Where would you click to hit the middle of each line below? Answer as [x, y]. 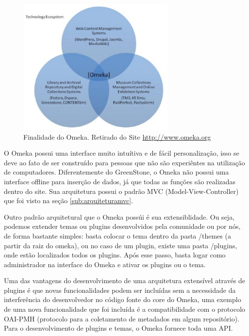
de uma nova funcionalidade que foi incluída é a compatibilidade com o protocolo [125, 309]
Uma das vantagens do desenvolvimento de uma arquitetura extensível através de [125, 280]
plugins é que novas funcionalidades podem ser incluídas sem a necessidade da [120, 290]
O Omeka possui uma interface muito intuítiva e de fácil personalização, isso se [122, 153]
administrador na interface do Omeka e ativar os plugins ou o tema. [105, 264]
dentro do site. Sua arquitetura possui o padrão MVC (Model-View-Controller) [121, 191]
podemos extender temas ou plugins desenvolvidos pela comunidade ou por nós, [122, 226]
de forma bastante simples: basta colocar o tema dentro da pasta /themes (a [117, 235]
